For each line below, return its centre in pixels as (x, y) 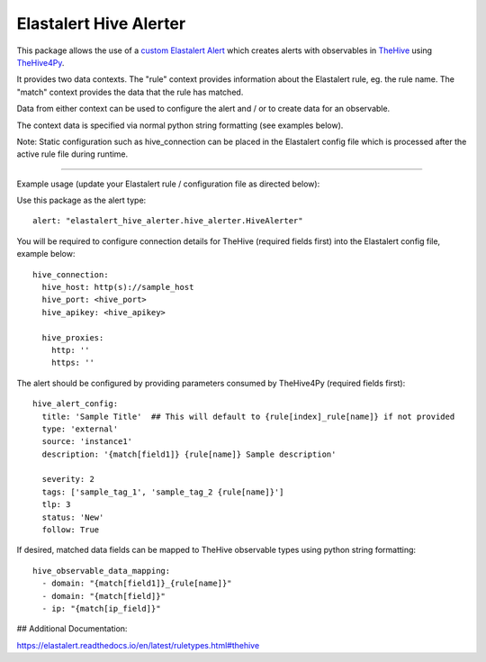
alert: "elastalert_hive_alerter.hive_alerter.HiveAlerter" (168, 221)
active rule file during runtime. (72, 154)
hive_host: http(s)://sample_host (118, 287)
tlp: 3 (56, 505)
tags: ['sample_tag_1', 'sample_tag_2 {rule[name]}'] (163, 492)
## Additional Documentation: (72, 629)
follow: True (71, 530)
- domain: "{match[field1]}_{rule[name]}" (137, 584)
